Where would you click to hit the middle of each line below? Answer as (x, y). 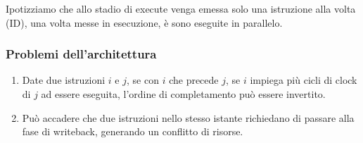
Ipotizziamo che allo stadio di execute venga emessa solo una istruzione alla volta (181, 8)
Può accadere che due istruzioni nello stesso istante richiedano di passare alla (188, 117)
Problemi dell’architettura (81, 54)
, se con (143, 80)
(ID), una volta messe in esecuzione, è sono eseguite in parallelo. (144, 22)
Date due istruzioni (64, 80)
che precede (194, 80)
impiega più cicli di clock (304, 80)
